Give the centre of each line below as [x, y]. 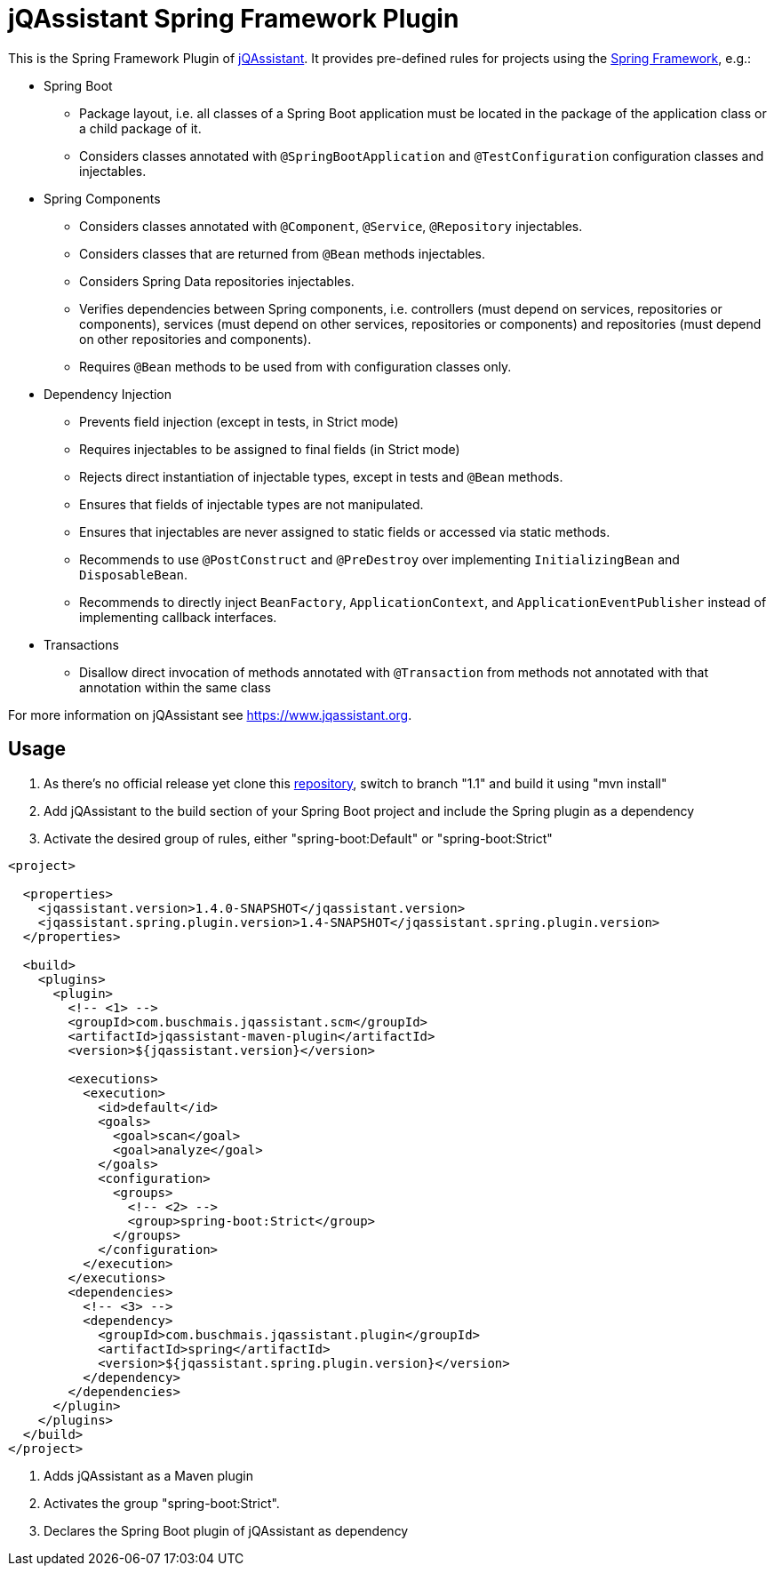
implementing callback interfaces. [178, 617]
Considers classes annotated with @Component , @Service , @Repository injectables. [331, 226]
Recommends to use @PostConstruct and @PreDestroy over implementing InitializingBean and [379, 559]
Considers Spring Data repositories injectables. [217, 281]
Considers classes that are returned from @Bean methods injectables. [283, 253]
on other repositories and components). [195, 339]
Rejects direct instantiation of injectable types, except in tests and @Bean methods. [321, 476]
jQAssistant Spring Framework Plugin [234, 19]
